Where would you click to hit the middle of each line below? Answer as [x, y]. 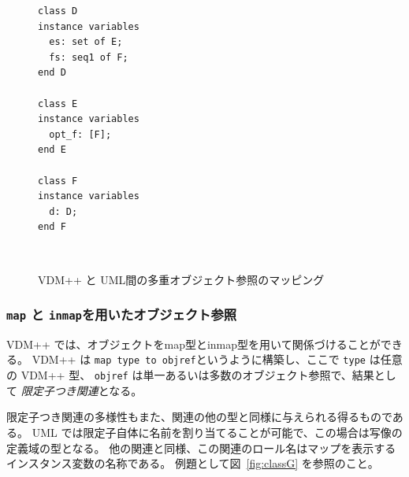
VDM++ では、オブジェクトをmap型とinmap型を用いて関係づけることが [193, 344]
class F [58, 181]
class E [58, 104]
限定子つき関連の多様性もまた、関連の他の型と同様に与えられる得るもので [199, 417]
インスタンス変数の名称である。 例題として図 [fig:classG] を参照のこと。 [193, 463]
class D [58, 11]
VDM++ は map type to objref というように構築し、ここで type [199, 359]
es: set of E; [86, 42]
